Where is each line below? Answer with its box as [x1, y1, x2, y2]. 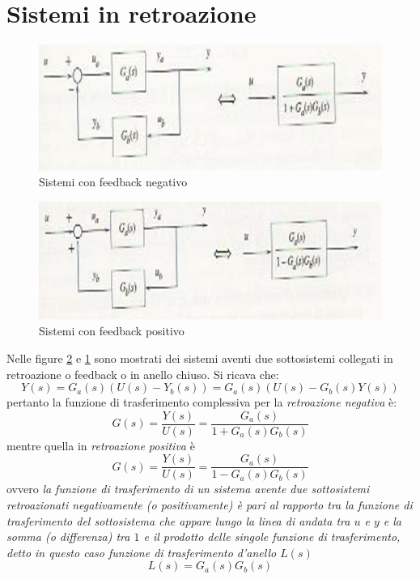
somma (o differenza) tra [6, 528, 130, 545]
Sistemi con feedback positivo [39, 322, 185, 339]
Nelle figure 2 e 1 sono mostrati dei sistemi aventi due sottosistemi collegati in [6, 349, 393, 366]
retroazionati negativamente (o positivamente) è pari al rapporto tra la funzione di [6, 496, 413, 513]
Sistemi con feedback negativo [39, 173, 188, 190]
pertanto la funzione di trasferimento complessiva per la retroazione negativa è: [6, 394, 397, 411]
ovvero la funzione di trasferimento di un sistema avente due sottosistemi [6, 480, 370, 497]
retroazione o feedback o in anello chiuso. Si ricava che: [6, 365, 279, 382]
